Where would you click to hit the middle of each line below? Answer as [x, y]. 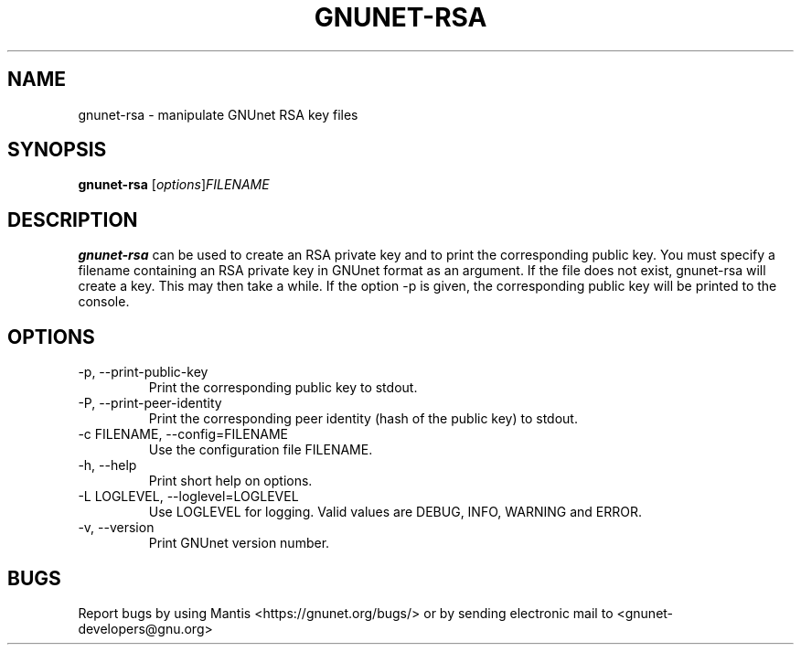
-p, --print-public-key [143, 372]
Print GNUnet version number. [239, 543]
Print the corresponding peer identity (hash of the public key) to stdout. [363, 419]
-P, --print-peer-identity [150, 403]
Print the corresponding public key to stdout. [283, 388]
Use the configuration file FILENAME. [261, 450]
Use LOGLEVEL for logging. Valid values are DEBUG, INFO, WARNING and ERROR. [395, 512]
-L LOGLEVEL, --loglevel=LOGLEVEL [188, 497]
